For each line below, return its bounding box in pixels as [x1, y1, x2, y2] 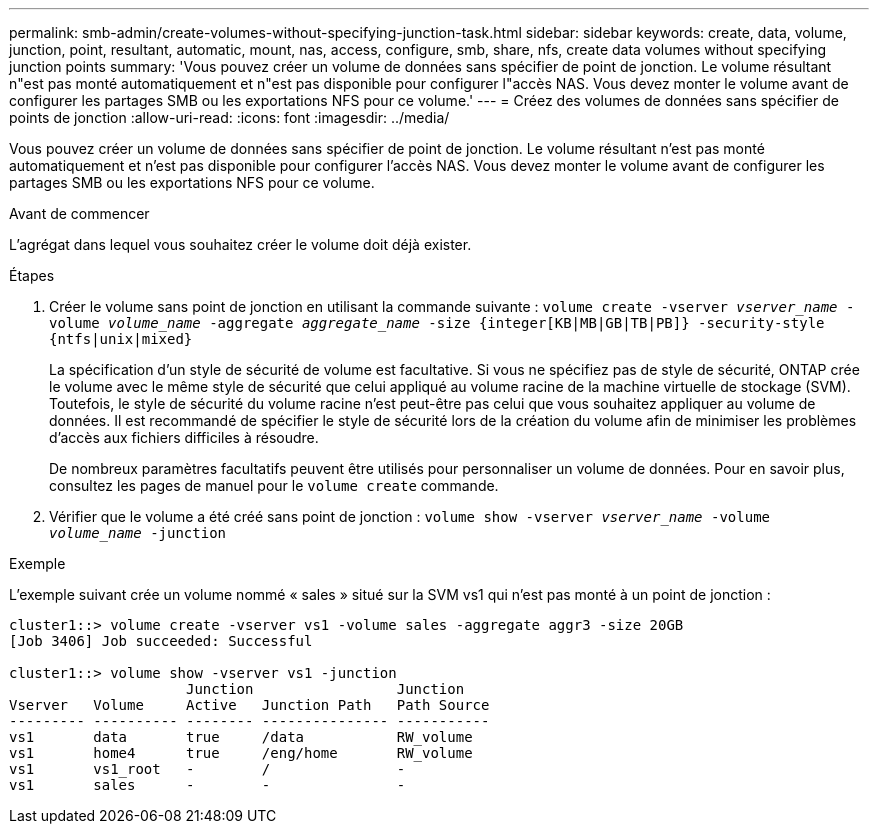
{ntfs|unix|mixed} [49, 331, 193, 347]
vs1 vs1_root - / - [9, 761, 406, 777]
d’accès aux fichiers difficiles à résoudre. [49, 429, 319, 446]
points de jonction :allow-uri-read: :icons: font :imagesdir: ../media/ [9, 109, 450, 126]
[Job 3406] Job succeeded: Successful [9, 633, 313, 649]
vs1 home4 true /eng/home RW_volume [9, 745, 473, 761]
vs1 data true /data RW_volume [9, 729, 473, 745]
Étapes [9, 267, 55, 284]
